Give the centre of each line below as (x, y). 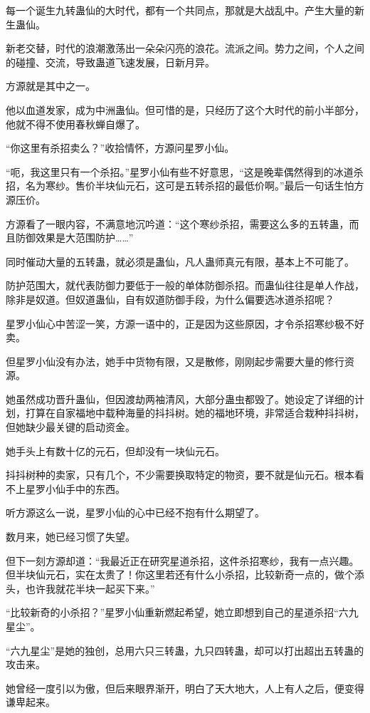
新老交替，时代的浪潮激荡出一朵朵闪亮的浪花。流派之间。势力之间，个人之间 (185, 48)
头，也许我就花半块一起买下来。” (80, 588)
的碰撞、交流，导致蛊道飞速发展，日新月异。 (110, 62)
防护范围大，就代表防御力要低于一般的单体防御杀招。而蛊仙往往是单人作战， (185, 285)
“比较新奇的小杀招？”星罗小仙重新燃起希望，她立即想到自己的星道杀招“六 (177, 612)
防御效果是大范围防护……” (74, 238)
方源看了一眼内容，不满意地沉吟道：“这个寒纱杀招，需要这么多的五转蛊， (178, 223)
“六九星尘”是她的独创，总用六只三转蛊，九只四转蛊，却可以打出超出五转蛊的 (185, 650)
